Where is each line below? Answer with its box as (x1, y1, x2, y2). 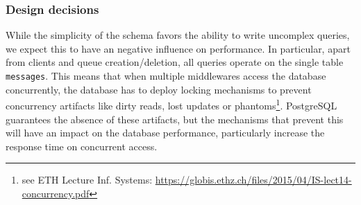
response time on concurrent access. (6, 139, 158, 153)
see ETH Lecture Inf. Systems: (22, 172, 153, 187)
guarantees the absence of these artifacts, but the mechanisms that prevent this (6, 112, 344, 126)
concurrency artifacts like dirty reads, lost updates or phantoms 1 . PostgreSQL (6, 96, 337, 112)
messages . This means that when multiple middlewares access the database (6, 69, 326, 82)
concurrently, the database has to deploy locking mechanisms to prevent (6, 82, 312, 96)
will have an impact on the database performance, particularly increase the (6, 125, 325, 140)
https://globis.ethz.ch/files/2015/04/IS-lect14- (155, 172, 352, 187)
